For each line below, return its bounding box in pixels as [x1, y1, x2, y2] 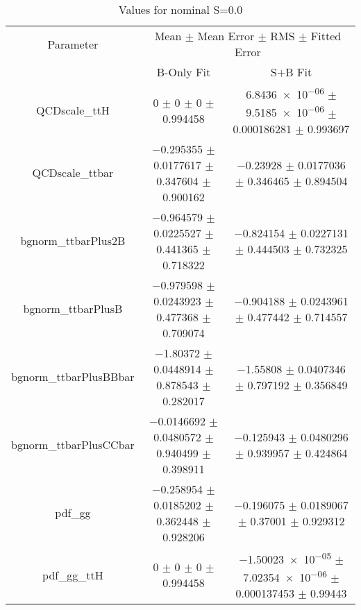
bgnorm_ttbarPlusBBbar [11, 368, 135, 385]
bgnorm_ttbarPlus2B [20, 232, 126, 249]
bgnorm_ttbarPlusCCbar [11, 437, 135, 453]
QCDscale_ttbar [32, 164, 114, 181]
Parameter [47, 35, 99, 52]
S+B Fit [270, 64, 312, 80]
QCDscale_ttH [36, 102, 110, 119]
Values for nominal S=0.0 [118, 1, 243, 17]
